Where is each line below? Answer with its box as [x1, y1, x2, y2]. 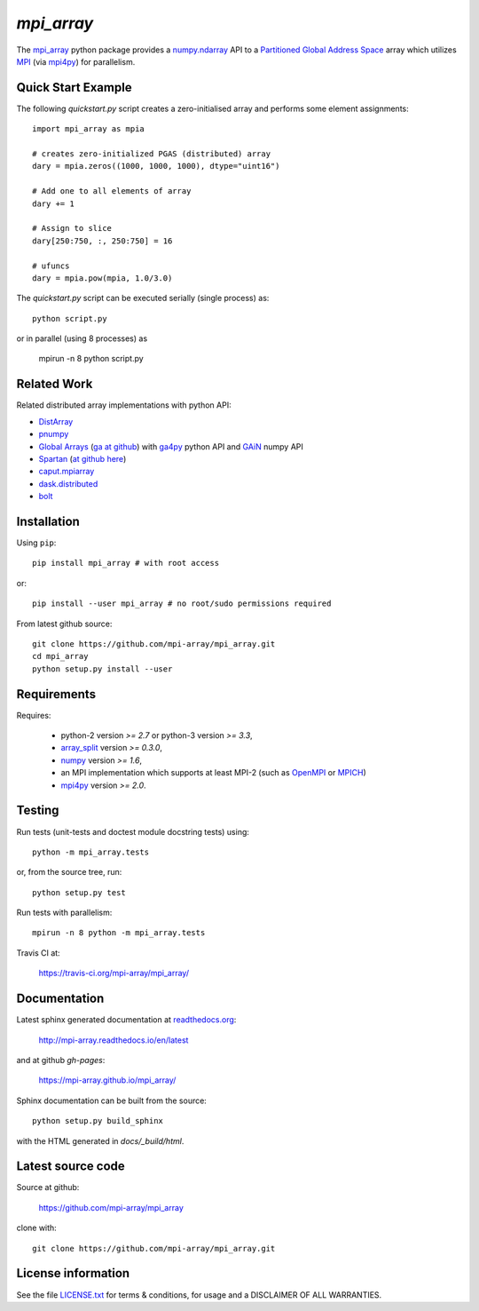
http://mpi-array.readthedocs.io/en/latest [38, 1035, 189, 1045]
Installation [16, 513, 80, 528]
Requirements [16, 687, 97, 702]
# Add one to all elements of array [32, 187, 192, 196]
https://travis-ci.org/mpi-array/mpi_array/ [38, 968, 190, 979]
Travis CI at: [16, 947, 61, 958]
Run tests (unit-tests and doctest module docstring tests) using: [16, 826, 250, 837]
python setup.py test [32, 887, 126, 897]
